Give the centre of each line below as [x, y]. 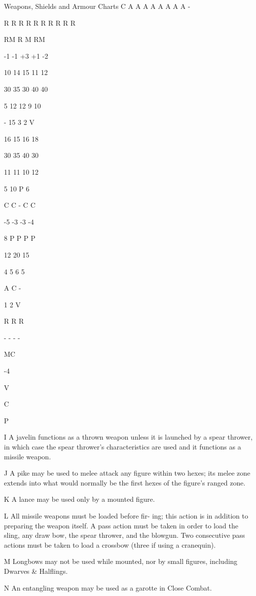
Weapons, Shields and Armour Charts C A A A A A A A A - [97, 6]
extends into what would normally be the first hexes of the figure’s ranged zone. [125, 482]
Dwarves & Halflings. [36, 571]
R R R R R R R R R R [40, 22]
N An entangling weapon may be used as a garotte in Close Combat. [108, 587]
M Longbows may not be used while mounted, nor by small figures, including [121, 561]
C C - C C [20, 205]
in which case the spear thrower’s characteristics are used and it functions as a [123, 447]
